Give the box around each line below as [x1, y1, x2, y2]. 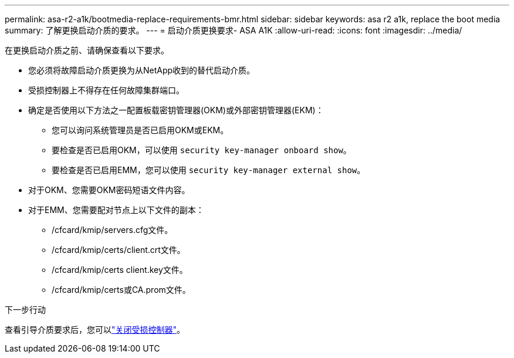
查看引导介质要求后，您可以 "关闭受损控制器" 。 [5, 325, 185, 335]
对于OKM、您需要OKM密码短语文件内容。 [28, 185, 190, 195]
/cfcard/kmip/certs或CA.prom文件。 [52, 285, 191, 295]
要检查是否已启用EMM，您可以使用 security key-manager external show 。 [52, 165, 366, 175]
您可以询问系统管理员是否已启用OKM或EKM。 [52, 125, 229, 135]
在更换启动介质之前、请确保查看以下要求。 [5, 45, 169, 55]
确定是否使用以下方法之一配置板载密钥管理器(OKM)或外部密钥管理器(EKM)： [28, 105, 324, 115]
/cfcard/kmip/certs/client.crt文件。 [52, 245, 185, 255]
